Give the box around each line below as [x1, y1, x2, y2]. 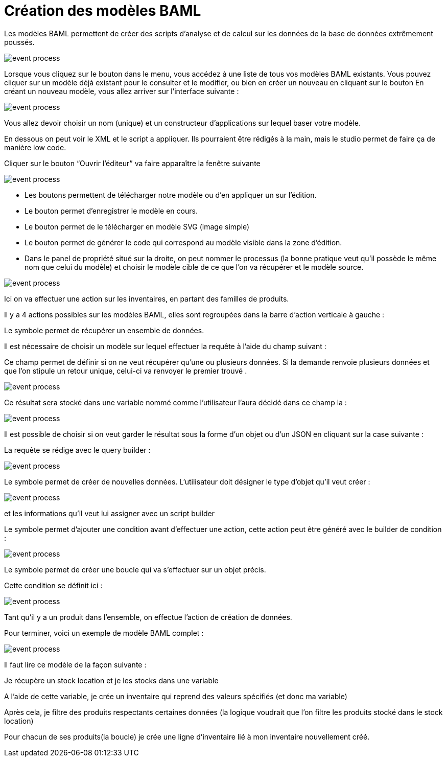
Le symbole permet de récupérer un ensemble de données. [4, 326, 204, 335]
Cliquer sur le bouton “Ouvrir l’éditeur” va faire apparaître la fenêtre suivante [4, 158, 261, 168]
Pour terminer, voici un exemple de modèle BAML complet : [4, 628, 204, 637]
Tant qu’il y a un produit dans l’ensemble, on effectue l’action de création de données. [4, 612, 292, 621]
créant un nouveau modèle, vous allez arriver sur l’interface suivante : [4, 86, 239, 96]
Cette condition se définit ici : [4, 581, 103, 590]
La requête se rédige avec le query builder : [4, 445, 151, 454]
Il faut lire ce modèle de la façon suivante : [4, 660, 147, 669]
